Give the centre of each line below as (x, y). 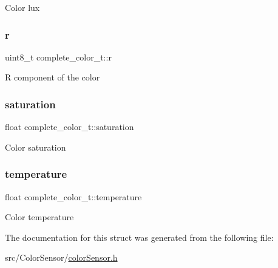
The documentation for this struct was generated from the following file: (139, 237)
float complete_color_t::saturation (69, 127)
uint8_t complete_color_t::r (58, 57)
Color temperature (39, 217)
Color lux (22, 7)
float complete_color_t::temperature (73, 196)
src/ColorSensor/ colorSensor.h (61, 257)
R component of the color (53, 77)
